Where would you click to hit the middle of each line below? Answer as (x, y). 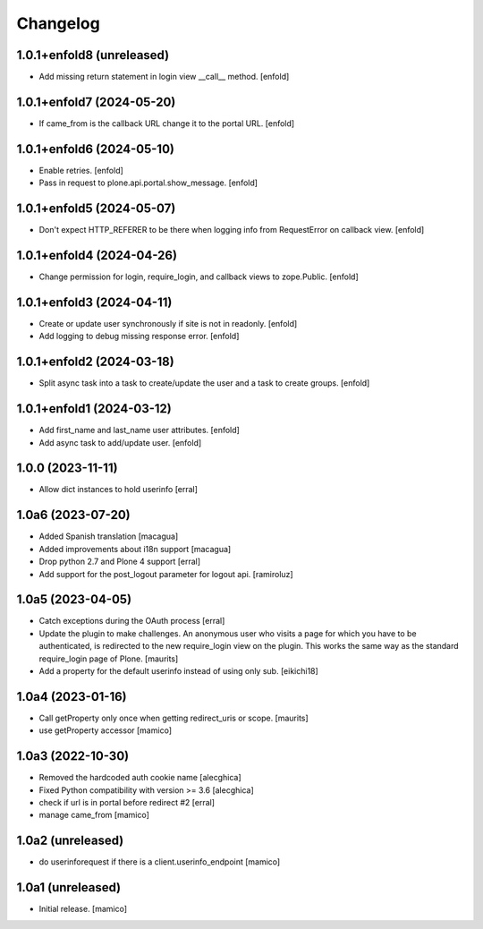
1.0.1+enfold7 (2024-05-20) (96, 102)
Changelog (58, 23)
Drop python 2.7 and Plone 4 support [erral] (120, 562)
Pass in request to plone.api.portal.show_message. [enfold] (148, 183)
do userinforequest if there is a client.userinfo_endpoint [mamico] (160, 862)
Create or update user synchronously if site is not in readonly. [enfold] (168, 323)
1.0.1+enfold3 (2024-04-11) (94, 302)
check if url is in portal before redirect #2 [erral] (127, 803)
